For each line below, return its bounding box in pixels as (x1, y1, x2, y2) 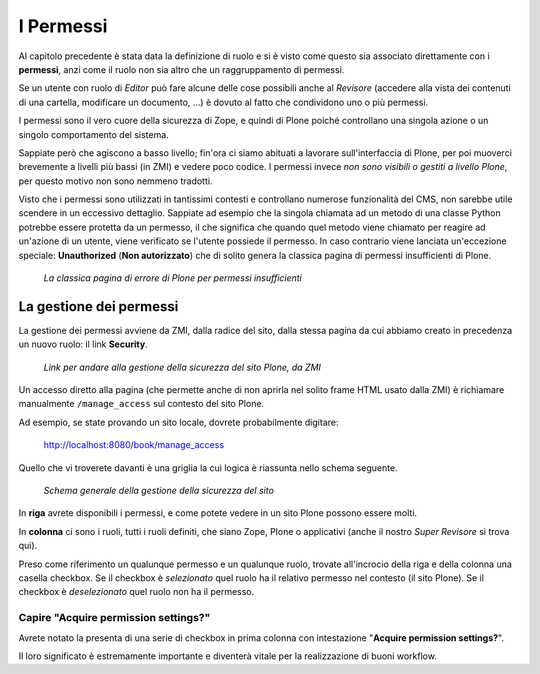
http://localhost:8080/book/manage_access (43, 439, 225, 451)
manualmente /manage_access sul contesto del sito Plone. (18, 398, 265, 410)
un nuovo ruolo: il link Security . (18, 338, 149, 350)
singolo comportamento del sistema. (18, 128, 169, 140)
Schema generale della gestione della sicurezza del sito (43, 485, 275, 497)
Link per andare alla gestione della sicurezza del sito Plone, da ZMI (43, 361, 322, 373)
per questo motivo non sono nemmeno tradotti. (18, 175, 213, 187)
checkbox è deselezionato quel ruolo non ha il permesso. (18, 586, 255, 598)
